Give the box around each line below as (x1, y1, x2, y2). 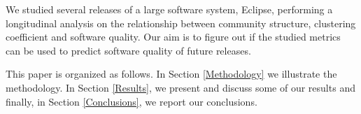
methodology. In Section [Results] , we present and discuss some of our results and (6, 80, 355, 94)
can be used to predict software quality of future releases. (6, 43, 251, 57)
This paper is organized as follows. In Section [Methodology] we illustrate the (6, 66, 337, 81)
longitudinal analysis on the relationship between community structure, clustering (6, 15, 356, 30)
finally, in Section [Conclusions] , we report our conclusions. (6, 94, 257, 108)
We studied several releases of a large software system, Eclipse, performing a (6, 2, 333, 16)
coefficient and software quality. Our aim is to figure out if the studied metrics (6, 29, 341, 44)
